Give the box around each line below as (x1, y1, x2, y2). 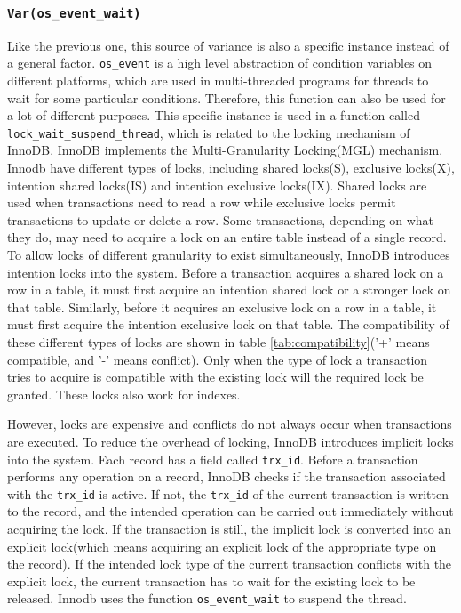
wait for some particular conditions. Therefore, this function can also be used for (7, 88, 446, 107)
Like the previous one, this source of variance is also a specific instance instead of (7, 36, 449, 54)
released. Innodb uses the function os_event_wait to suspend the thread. (7, 589, 407, 608)
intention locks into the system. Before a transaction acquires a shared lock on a (7, 262, 444, 281)
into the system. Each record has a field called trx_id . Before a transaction (7, 449, 418, 468)
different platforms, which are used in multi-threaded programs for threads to (7, 71, 429, 90)
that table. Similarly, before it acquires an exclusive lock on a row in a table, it (7, 297, 437, 316)
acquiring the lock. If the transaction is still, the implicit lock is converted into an (7, 520, 452, 538)
